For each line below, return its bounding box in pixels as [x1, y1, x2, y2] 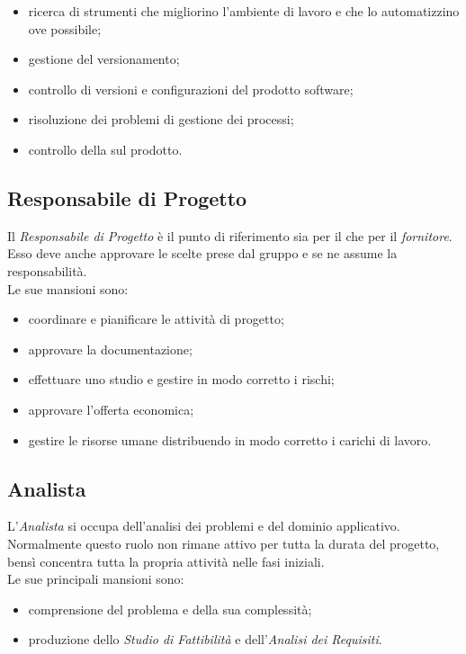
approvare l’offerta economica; [28, 399, 194, 418]
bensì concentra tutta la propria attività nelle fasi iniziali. [7, 551, 325, 570]
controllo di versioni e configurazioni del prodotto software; [28, 79, 354, 98]
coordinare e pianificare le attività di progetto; [28, 309, 284, 328]
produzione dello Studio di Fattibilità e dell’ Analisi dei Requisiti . [28, 630, 382, 649]
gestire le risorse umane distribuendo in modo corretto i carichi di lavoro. [28, 430, 432, 449]
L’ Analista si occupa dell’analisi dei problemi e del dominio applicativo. [7, 516, 400, 535]
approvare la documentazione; [28, 339, 193, 358]
